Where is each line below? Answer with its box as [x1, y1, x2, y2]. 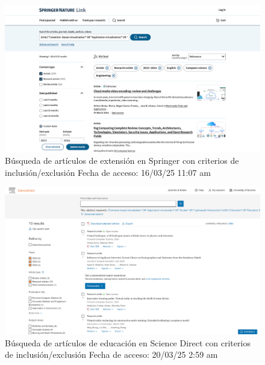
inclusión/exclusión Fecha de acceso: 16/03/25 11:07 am [5, 166, 211, 178]
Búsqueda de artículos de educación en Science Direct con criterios [5, 336, 251, 349]
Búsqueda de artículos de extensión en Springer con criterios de [5, 154, 239, 167]
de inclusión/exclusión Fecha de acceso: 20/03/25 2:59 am [5, 348, 218, 361]
